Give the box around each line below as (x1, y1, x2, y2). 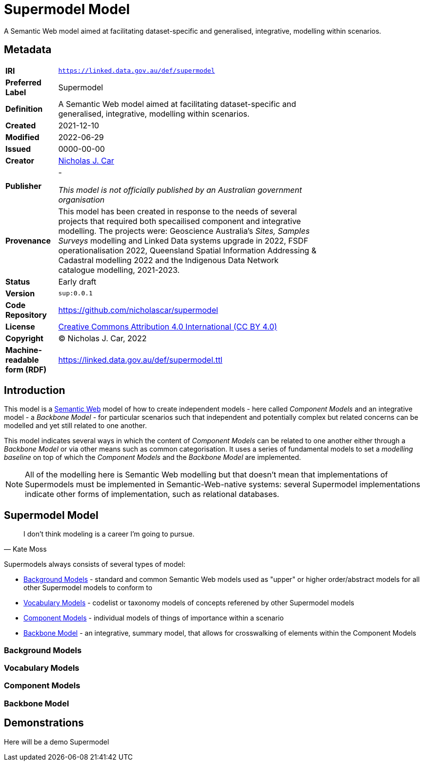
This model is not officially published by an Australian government (58, 185, 302, 195)
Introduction (4, 384, 65, 397)
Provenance (5, 235, 51, 246)
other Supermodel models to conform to (23, 583, 153, 592)
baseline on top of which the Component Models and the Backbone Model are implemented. (4, 453, 301, 462)
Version (5, 288, 35, 298)
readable (5, 354, 39, 365)
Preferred (5, 77, 41, 87)
